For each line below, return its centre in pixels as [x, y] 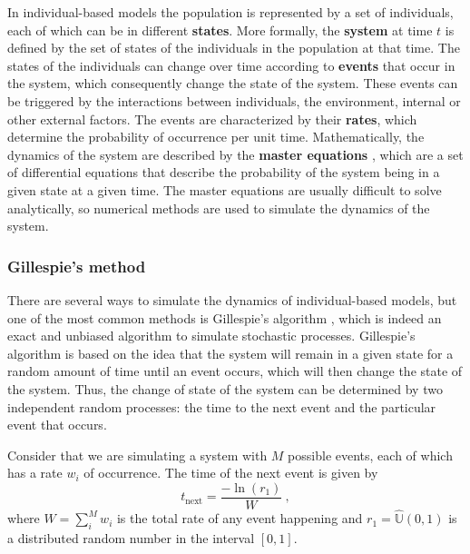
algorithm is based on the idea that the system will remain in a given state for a [230, 353]
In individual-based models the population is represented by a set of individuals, [230, 12]
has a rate [35, 473]
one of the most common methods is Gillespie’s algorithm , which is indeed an [225, 317]
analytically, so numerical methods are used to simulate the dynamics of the [219, 208]
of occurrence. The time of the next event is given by [231, 473]
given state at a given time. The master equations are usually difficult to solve [225, 189]
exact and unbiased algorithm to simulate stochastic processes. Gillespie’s [211, 336]
